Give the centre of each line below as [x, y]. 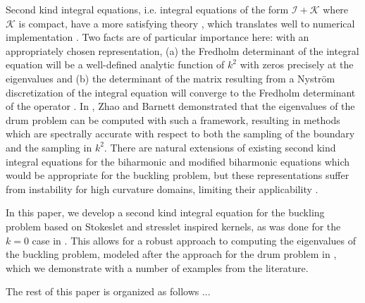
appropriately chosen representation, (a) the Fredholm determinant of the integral [182, 50]
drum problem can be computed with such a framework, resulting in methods [173, 119]
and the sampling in [49, 147]
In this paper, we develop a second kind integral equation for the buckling [165, 212]
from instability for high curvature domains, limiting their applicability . [162, 188]
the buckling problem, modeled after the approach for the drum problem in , [171, 254]
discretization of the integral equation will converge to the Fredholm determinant [181, 92]
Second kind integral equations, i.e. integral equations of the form [147, 9]
